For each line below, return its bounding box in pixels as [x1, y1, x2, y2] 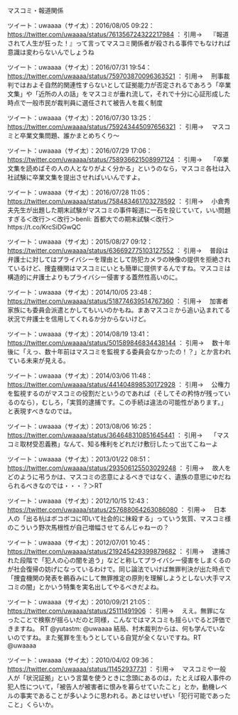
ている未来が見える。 [7, 356, 70, 364]
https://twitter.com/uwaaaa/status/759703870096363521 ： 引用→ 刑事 [7, 72, 224, 80]
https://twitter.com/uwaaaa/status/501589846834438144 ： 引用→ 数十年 [7, 339, 231, 346]
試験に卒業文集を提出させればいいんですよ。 [13, 173, 144, 181]
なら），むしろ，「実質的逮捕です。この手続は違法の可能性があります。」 [19, 398, 227, 406]
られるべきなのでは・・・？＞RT [7, 481, 103, 490]
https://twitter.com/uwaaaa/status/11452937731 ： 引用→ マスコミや [7, 665, 214, 673]
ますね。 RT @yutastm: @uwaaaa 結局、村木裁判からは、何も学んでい [13, 624, 220, 633]
